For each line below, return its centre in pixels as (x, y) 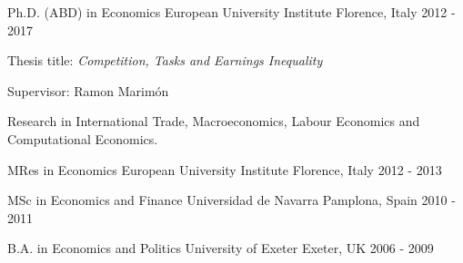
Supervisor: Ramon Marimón (88, 90)
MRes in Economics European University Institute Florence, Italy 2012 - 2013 (225, 169)
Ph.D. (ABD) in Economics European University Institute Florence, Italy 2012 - (231, 12)
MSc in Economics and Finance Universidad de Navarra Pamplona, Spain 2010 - (231, 200)
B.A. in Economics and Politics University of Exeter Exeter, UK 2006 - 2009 (221, 248)
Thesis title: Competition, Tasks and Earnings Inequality (165, 60)
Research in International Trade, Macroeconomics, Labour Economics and (214, 121)
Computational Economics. (83, 138)
